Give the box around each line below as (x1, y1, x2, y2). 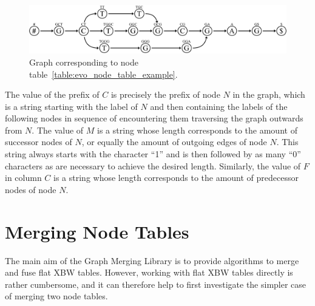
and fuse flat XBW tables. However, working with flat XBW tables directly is (5, 266, 293, 279)
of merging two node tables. (5, 290, 108, 302)
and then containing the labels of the (150, 100, 288, 112)
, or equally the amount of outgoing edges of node (81, 135, 267, 148)
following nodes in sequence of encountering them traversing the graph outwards (5, 112, 303, 124)
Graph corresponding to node (29, 55, 138, 68)
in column (5, 171, 42, 184)
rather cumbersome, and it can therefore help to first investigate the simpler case (5, 277, 307, 290)
